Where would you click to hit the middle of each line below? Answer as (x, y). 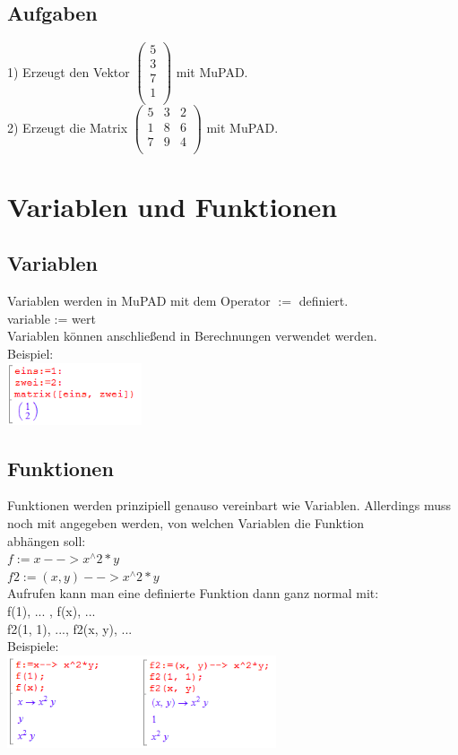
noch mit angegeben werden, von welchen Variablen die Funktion (186, 522)
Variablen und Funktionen (173, 206)
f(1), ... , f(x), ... (52, 610)
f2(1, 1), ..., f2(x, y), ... (70, 628)
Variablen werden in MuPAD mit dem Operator (139, 301)
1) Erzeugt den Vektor (69, 71)
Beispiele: (33, 646)
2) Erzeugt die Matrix (68, 128)
